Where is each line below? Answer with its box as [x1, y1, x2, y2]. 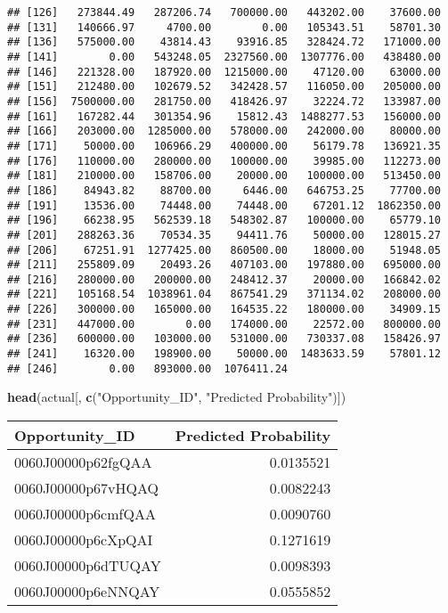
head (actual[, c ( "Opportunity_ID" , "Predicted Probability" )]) [7, 388, 346, 406]
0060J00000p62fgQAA [14, 452, 152, 472]
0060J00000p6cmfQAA [14, 503, 156, 524]
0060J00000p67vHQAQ [14, 478, 159, 498]
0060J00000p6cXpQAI [14, 529, 153, 550]
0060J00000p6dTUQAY [14, 555, 161, 576]
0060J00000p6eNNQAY [14, 581, 160, 601]
